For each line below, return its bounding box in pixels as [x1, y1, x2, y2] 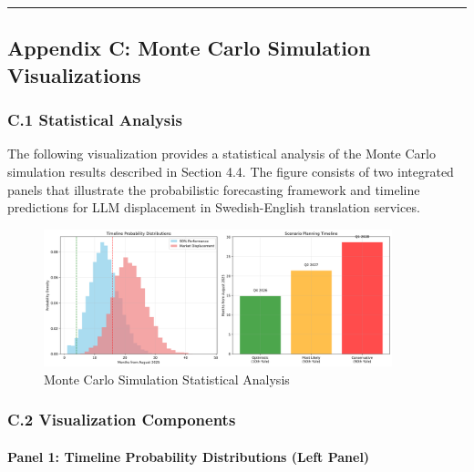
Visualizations [7, 60, 141, 88]
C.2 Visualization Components [7, 408, 236, 431]
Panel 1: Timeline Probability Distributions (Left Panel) [7, 446, 370, 466]
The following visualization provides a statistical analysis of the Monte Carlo [7, 144, 436, 163]
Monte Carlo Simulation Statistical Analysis [44, 369, 290, 388]
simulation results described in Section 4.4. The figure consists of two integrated [7, 161, 454, 180]
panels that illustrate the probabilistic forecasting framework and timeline [7, 180, 420, 199]
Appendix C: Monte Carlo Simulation [7, 34, 371, 62]
